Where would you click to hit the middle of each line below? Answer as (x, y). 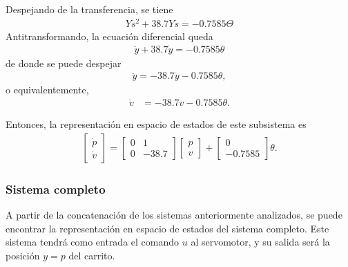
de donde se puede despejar (64, 63)
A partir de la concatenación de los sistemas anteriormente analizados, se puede (174, 215)
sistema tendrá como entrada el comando (93, 242)
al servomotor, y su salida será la (260, 242)
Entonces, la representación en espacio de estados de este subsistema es (156, 124)
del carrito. (92, 255)
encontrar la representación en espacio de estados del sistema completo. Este (167, 228)
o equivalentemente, (47, 90)
